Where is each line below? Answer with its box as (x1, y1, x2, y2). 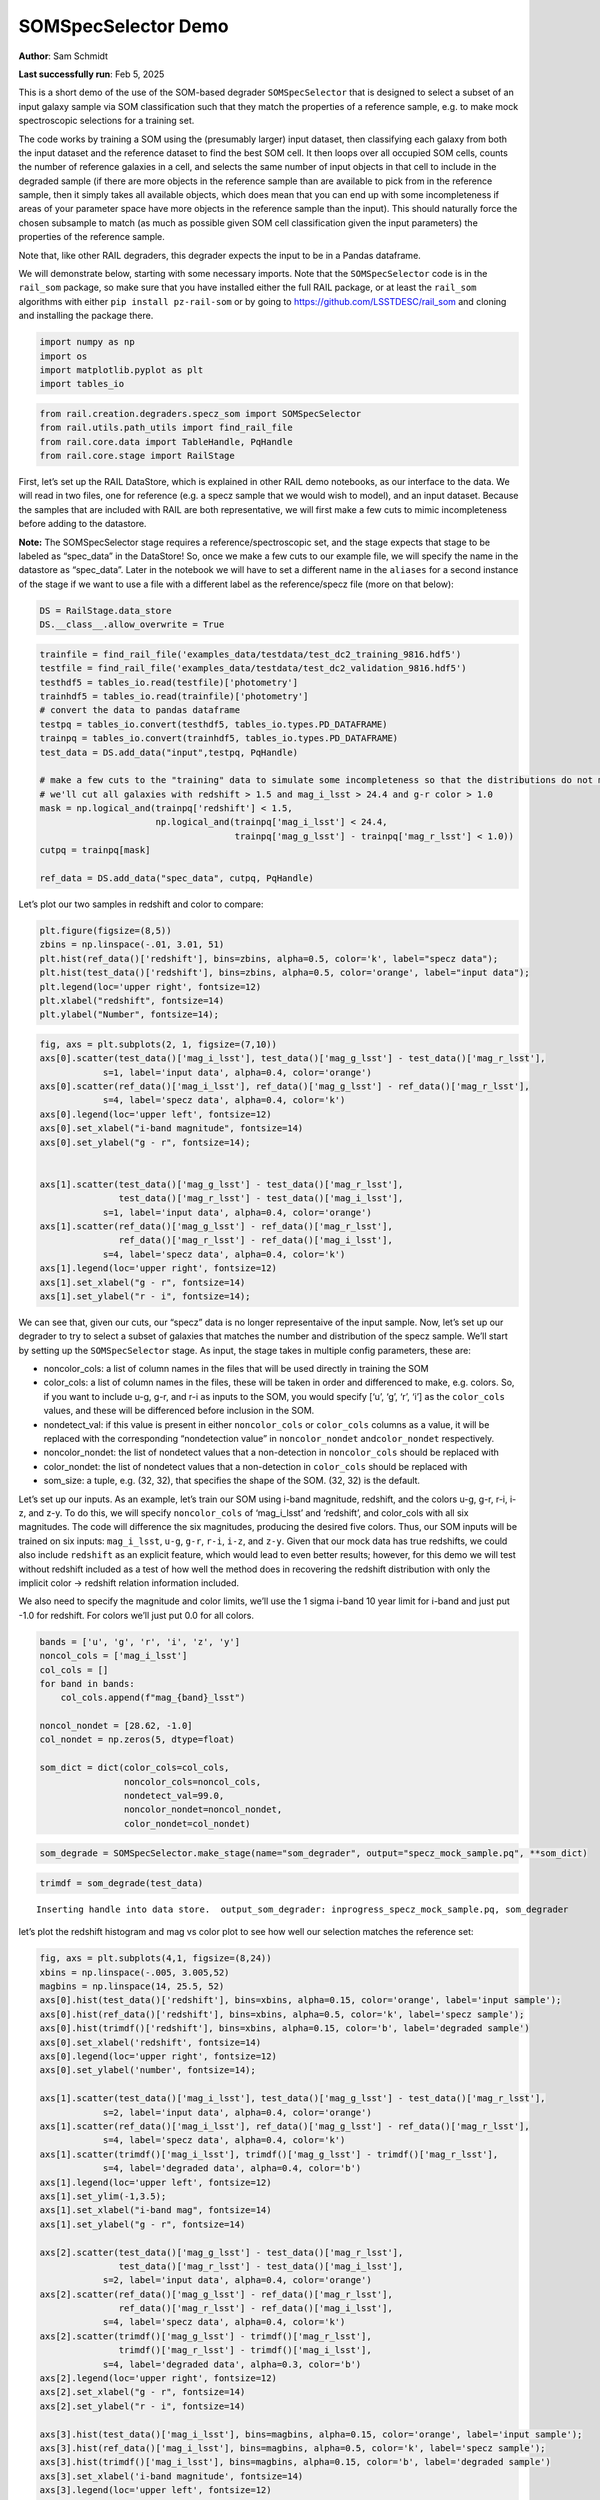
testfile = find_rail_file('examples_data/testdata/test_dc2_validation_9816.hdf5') (39, 663, 467, 674)
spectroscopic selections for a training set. (18, 115, 195, 127)
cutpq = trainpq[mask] (39, 845, 151, 856)
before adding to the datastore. (18, 518, 147, 530)
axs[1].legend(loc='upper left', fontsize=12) (39, 2176, 272, 2188)
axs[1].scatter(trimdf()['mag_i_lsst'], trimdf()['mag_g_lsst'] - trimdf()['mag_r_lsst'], (39, 2148, 499, 2160)
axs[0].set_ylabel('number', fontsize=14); (39, 2065, 257, 2076)
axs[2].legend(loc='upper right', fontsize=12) (39, 2373, 277, 2384)
